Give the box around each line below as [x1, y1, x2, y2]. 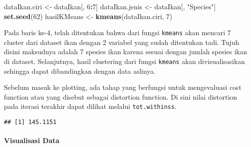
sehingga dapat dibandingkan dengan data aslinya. [4, 65, 156, 76]
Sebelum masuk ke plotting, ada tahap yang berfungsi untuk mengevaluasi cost [4, 82, 242, 92]
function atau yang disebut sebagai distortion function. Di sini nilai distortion [4, 91, 237, 102]
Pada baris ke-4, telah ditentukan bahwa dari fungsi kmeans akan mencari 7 [4, 27, 231, 38]
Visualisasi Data [4, 135, 60, 146]
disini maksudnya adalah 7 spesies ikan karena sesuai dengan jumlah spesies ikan [4, 46, 248, 57]
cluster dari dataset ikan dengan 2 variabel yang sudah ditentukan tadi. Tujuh [4, 37, 239, 47]
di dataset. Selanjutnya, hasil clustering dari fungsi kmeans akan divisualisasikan [4, 56, 245, 66]
